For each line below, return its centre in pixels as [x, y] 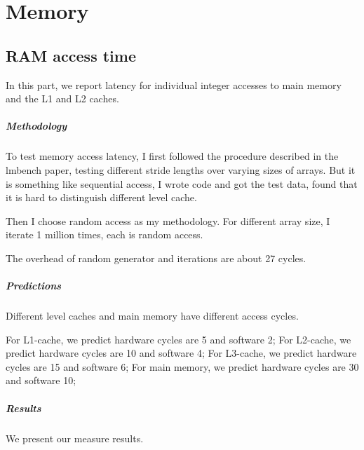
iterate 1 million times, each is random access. [105, 234]
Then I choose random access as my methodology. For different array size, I [168, 220]
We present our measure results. [75, 438]
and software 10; [41, 380]
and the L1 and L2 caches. [62, 98]
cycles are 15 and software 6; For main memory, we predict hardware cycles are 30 [182, 366]
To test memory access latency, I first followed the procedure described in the [172, 156]
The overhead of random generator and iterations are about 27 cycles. [156, 258]
